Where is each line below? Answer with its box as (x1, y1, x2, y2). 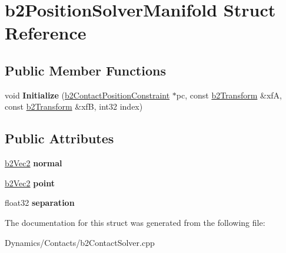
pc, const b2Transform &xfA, (176, 88, 282, 101)
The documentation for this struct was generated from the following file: (5, 216, 265, 228)
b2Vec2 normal (5, 157, 62, 169)
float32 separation (5, 196, 75, 209)
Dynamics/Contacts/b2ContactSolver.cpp (5, 236, 155, 248)
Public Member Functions (5, 61, 166, 79)
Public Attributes (5, 129, 114, 147)
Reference (5, 21, 87, 45)
